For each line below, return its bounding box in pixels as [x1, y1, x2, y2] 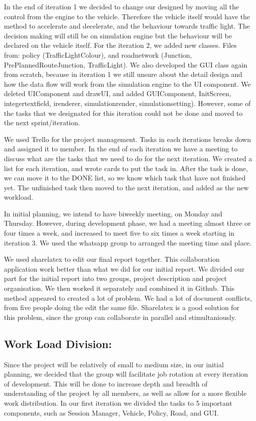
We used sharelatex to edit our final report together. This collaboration [4, 254, 220, 264]
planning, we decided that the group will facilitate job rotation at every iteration [4, 369, 248, 379]
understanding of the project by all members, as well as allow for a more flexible [4, 388, 247, 398]
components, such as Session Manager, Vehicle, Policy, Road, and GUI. [4, 407, 219, 418]
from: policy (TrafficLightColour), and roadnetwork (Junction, [4, 49, 192, 60]
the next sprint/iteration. [4, 117, 80, 128]
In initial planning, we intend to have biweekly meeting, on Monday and [4, 208, 222, 218]
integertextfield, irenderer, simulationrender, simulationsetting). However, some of [4, 98, 251, 108]
